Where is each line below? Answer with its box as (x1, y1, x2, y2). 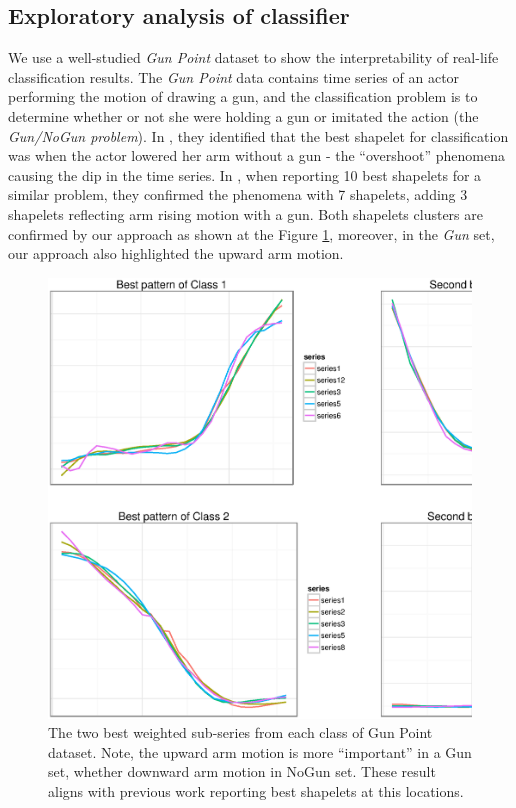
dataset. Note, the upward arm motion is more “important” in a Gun (48, 741, 472, 762)
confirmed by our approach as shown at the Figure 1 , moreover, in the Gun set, (8, 223, 495, 244)
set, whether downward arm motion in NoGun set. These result (48, 761, 436, 782)
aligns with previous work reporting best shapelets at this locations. (48, 780, 464, 801)
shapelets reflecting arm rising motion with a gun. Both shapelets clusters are (8, 203, 483, 224)
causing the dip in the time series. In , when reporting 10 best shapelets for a (8, 164, 482, 185)
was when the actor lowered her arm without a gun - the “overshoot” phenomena (8, 145, 505, 166)
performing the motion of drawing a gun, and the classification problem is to (8, 86, 478, 107)
